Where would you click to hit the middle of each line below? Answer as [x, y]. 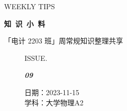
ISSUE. [36, 58]
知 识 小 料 [25, 23]
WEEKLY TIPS [30, 6]
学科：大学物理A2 [54, 102]
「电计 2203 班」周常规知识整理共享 [64, 41]
